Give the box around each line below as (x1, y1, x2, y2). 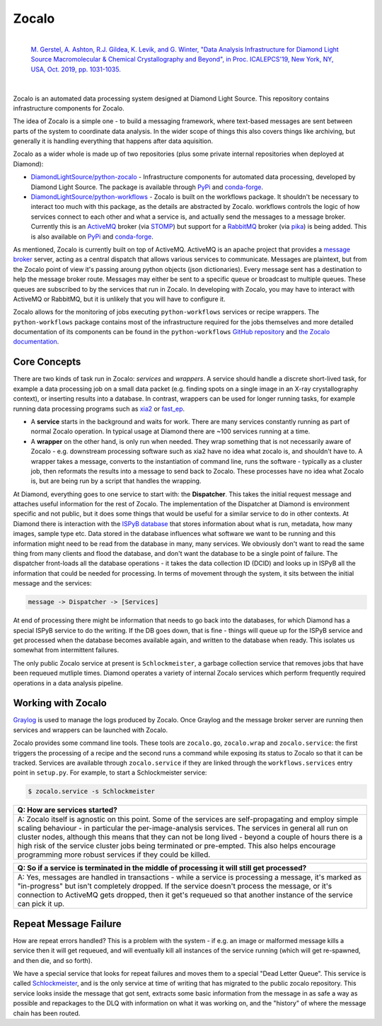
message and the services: (13, 579, 92, 588)
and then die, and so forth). (13, 956, 93, 964)
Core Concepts (13, 356, 81, 368)
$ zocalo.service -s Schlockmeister (28, 787, 156, 796)
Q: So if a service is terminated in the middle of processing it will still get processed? (17, 863, 307, 873)
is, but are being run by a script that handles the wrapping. (30, 477, 202, 485)
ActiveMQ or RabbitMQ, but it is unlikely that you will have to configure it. (13, 295, 226, 303)
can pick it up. (17, 899, 65, 909)
